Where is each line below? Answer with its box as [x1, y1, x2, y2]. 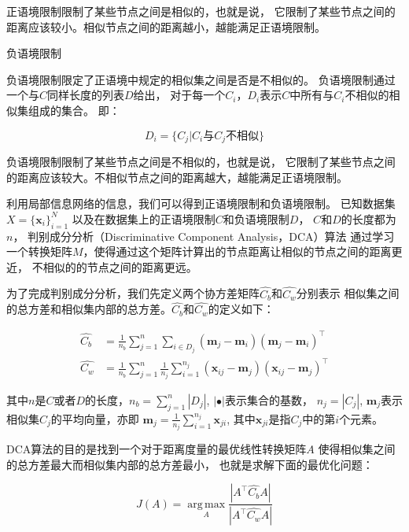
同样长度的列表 [47, 87, 125, 103]
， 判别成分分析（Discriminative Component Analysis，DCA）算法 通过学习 [13, 227, 395, 244]
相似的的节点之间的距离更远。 [42, 258, 197, 275]
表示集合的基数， [224, 391, 313, 408]
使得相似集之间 [318, 441, 396, 457]
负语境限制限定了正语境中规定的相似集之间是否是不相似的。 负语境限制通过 [6, 71, 396, 87]
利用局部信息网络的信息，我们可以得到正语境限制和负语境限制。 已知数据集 [6, 195, 396, 212]
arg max [187, 498, 226, 510]
